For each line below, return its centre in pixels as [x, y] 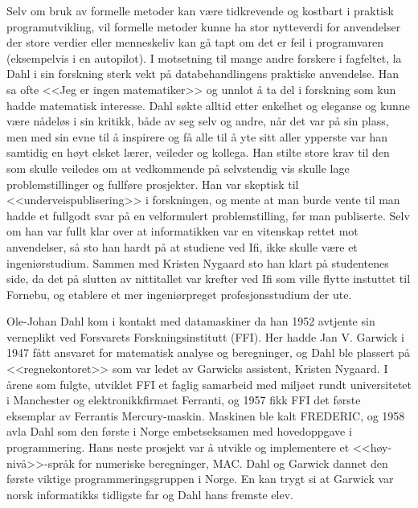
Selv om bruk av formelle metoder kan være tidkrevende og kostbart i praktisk [200, 10]
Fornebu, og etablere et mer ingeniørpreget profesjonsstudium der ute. [179, 294]
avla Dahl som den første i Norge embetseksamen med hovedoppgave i [179, 431]
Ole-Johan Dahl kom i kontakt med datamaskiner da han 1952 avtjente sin [191, 321]
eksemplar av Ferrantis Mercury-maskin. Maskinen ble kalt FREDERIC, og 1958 [206, 415]
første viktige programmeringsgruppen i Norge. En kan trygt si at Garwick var [200, 479]
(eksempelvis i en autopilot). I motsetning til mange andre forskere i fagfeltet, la [204, 57]
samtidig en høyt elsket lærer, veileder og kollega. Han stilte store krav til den [198, 152]
